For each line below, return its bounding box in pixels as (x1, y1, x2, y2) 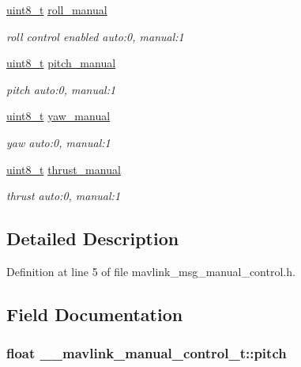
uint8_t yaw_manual (6, 108, 111, 124)
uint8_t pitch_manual (6, 55, 116, 71)
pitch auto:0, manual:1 (6, 81, 116, 97)
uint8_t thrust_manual (6, 161, 121, 177)
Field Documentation (6, 301, 183, 326)
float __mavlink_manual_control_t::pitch (6, 343, 287, 363)
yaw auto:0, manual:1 (6, 134, 111, 150)
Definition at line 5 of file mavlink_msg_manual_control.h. (6, 263, 295, 279)
